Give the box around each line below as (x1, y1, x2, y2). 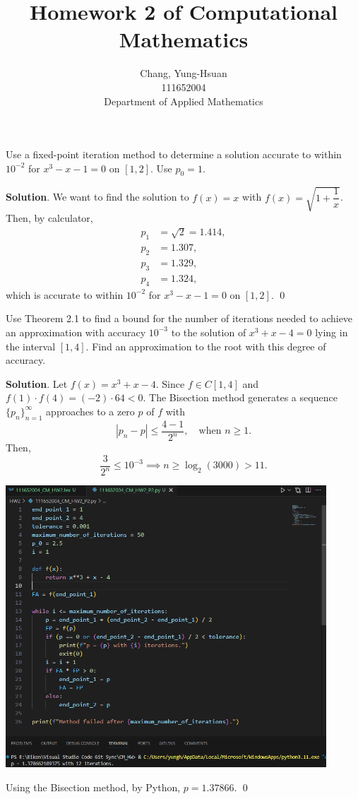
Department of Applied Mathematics (104, 93, 263, 108)
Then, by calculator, (6, 211, 93, 225)
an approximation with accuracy (6, 324, 146, 339)
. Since (155, 376, 185, 391)
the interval (6, 338, 56, 353)
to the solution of (171, 324, 246, 339)
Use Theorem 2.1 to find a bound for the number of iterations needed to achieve (6, 311, 353, 326)
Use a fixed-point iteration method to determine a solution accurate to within (6, 147, 342, 162)
